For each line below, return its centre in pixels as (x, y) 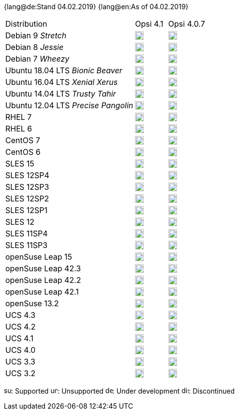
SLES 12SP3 (27, 187)
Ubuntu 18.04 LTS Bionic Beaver (64, 70)
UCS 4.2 (21, 327)
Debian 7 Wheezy (37, 59)
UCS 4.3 (21, 315)
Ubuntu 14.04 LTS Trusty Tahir (61, 94)
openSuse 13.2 (32, 303)
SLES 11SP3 (27, 245)
